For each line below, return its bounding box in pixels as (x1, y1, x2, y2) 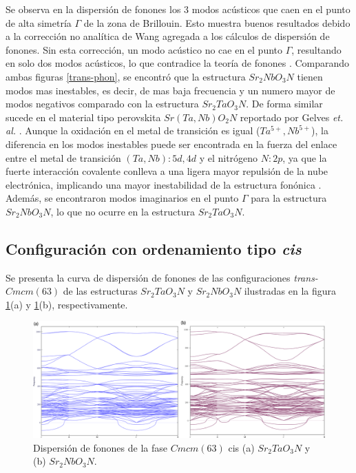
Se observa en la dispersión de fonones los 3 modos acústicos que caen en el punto (6, 2, 350, 16)
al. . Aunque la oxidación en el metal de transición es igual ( (6, 123, 260, 138)
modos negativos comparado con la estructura (6, 96, 199, 111)
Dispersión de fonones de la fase (33, 440, 167, 454)
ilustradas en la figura (244, 284, 337, 298)
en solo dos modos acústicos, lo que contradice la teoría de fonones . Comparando (6, 56, 350, 70)
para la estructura (251, 191, 327, 205)
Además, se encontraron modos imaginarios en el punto (6, 191, 239, 205)
